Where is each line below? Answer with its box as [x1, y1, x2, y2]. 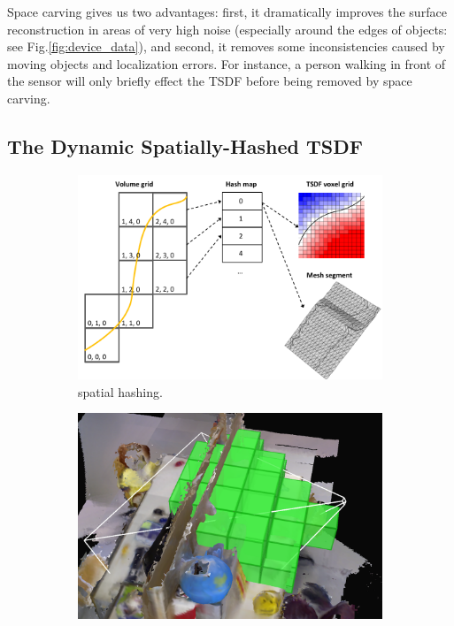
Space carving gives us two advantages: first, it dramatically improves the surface [7, 3, 447, 20]
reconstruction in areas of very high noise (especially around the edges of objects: [7, 19, 448, 38]
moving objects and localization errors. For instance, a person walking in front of [7, 54, 446, 73]
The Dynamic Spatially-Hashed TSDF [7, 132, 364, 159]
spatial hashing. [78, 382, 163, 401]
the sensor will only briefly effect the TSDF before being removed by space [7, 72, 412, 90]
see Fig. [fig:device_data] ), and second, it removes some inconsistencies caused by [7, 37, 445, 56]
